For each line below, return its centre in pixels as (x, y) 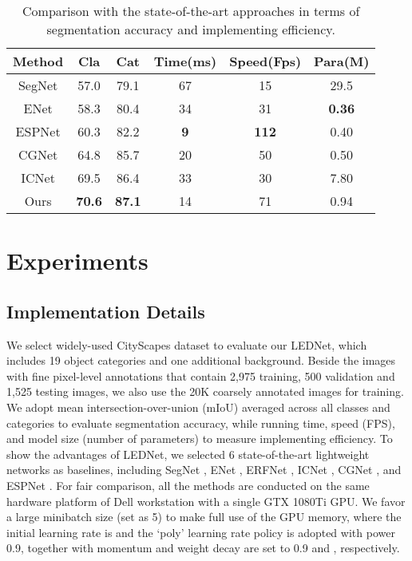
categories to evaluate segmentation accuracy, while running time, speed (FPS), (201, 423)
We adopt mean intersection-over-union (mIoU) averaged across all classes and (198, 407)
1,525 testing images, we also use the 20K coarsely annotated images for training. (205, 391)
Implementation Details (106, 311)
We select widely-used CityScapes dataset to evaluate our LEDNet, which (187, 344)
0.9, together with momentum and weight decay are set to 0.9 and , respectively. (203, 548)
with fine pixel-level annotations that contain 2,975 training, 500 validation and (201, 375)
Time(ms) (185, 61)
